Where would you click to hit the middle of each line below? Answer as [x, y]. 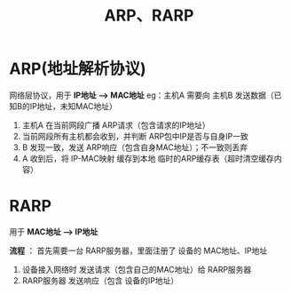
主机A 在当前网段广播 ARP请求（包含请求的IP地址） [116, 125]
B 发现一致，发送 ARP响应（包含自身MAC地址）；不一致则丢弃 [135, 147]
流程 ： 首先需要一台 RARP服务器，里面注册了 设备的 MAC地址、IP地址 [138, 250]
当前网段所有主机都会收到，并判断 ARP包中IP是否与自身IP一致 [135, 136]
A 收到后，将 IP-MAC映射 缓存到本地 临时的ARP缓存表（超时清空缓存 [148, 158]
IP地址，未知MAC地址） [73, 106]
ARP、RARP [149, 16]
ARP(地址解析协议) [78, 69]
